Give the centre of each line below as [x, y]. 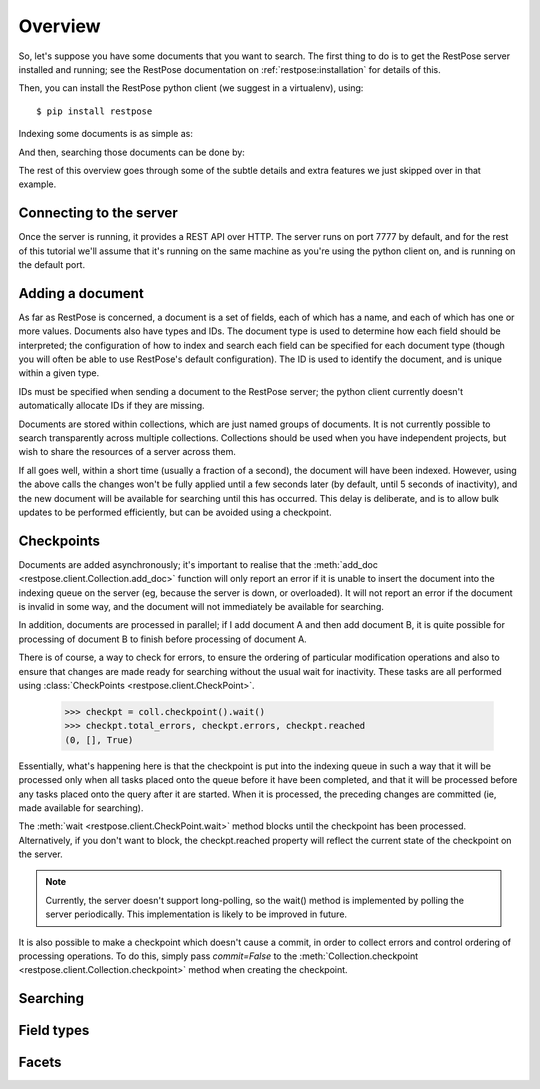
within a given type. [59, 373]
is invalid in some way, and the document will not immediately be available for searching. [201, 607]
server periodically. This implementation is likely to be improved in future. [196, 914]
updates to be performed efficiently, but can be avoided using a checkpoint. [175, 512]
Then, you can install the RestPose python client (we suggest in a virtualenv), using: [191, 88]
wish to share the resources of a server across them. [127, 452]
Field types [54, 1030]
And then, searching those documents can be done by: [131, 152]
